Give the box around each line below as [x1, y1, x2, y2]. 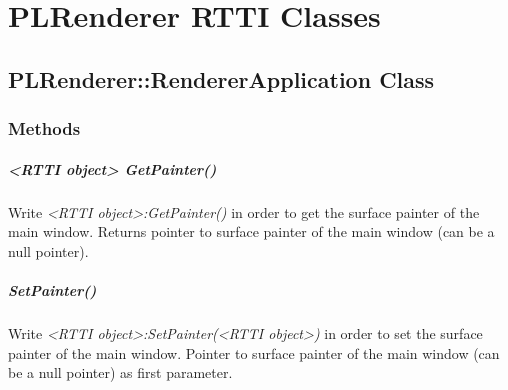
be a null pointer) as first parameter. [8, 362, 233, 383]
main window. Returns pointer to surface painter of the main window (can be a [8, 221, 495, 242]
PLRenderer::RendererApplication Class [8, 63, 435, 94]
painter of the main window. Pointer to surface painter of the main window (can [8, 342, 500, 363]
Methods [8, 116, 81, 141]
